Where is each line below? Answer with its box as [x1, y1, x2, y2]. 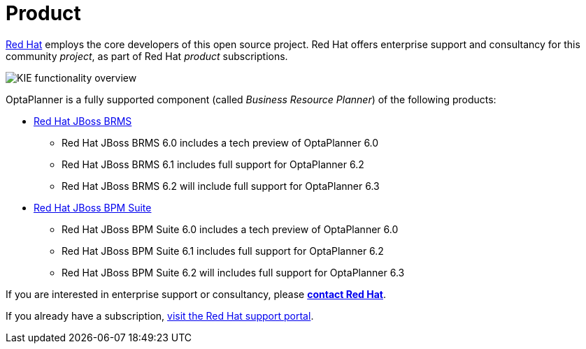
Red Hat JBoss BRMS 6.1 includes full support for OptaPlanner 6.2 [62, 158, 364, 170]
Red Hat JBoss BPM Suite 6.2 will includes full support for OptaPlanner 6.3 [62, 266, 405, 279]
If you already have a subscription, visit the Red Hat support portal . [6, 309, 314, 322]
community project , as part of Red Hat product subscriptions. [6, 50, 288, 62]
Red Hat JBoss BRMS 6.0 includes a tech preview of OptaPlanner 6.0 [62, 136, 379, 149]
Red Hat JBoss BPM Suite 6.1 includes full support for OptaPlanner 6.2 [62, 244, 384, 257]
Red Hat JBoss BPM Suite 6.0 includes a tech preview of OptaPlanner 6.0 [62, 223, 399, 235]
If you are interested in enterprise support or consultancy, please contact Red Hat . [6, 288, 386, 300]
